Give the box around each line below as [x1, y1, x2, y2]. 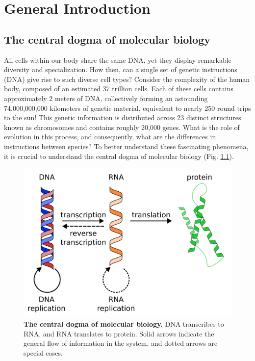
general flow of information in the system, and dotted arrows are [24, 338, 218, 348]
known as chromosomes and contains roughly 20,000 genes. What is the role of [4, 122, 240, 132]
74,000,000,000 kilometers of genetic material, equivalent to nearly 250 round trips [4, 103, 251, 113]
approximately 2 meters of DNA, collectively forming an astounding [4, 93, 208, 103]
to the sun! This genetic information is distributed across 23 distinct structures [4, 112, 241, 123]
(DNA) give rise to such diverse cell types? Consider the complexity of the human [4, 74, 250, 84]
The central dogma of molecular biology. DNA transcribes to [24, 318, 224, 329]
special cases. [24, 347, 63, 358]
